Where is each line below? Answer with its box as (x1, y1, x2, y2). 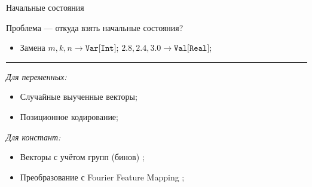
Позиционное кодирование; (20, 110, 118, 122)
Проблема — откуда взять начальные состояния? (6, 21, 183, 33)
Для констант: (6, 130, 61, 143)
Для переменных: (6, 70, 67, 82)
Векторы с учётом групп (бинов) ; (20, 151, 145, 163)
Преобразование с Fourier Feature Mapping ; (20, 170, 185, 183)
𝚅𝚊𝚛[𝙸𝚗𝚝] (85, 44, 117, 53)
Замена (20, 41, 45, 54)
